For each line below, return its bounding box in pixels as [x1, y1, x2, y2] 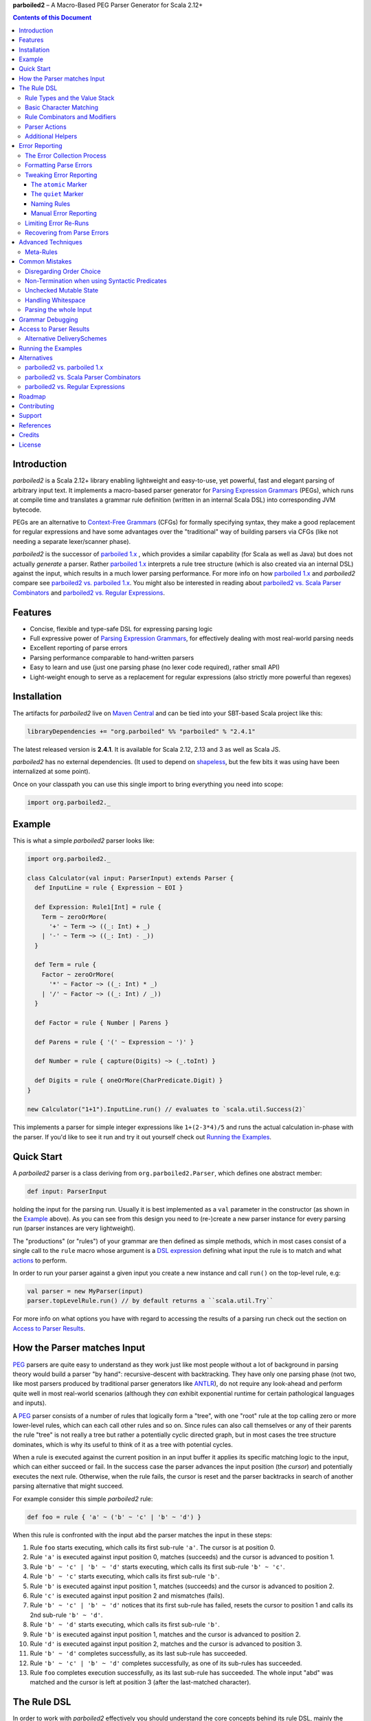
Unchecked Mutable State [25, 286, 99, 295]
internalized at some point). [12, 768, 91, 776]
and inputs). [12, 1399, 47, 1407]
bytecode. [12, 505, 42, 514]
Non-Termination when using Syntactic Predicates [25, 276, 168, 285]
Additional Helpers [25, 132, 78, 140]
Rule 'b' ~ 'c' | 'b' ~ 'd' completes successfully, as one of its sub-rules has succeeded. [30, 1659, 302, 1667]
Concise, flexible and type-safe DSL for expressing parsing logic [30, 624, 213, 633]
